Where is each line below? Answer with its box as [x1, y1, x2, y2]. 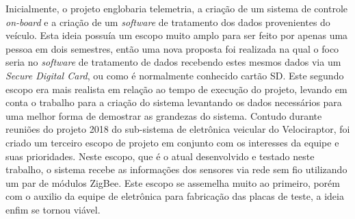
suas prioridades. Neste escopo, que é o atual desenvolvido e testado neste [5, 149, 315, 163]
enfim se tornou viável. [5, 202, 101, 216]
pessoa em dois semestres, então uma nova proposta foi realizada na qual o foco [5, 41, 339, 55]
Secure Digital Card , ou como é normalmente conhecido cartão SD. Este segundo [5, 68, 344, 82]
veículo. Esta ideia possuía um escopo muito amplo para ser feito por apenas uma [5, 28, 348, 42]
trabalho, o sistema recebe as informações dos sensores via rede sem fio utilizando [5, 162, 347, 177]
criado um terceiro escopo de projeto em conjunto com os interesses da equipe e [5, 135, 339, 149]
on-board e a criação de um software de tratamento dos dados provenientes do [5, 14, 330, 29]
